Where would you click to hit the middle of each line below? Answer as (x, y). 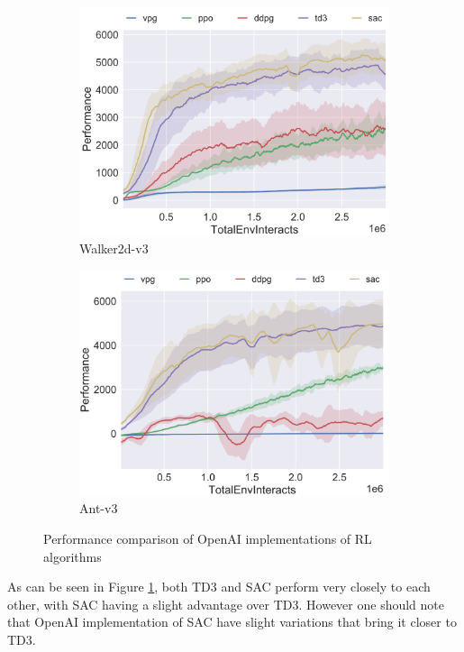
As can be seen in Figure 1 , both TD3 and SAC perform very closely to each (219, 587)
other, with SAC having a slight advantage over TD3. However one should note (226, 604)
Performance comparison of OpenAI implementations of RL (208, 538)
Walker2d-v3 (114, 248)
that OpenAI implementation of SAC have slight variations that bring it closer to (232, 622)
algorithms (73, 556)
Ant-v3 (99, 508)
